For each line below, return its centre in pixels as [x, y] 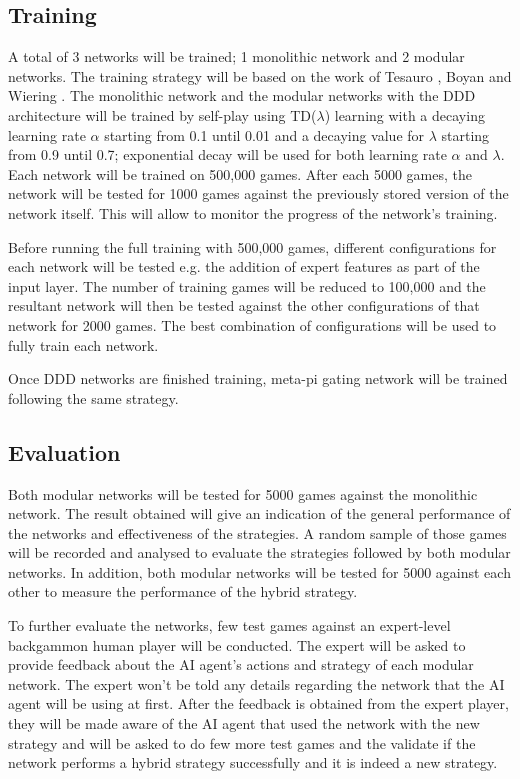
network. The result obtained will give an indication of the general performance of [259, 513]
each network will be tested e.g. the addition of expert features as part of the [244, 266]
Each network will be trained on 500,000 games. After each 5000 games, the [240, 173]
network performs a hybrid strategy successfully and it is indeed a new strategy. [253, 762]
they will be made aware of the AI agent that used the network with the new [244, 723]
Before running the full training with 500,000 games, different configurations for [252, 246]
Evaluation [64, 451]
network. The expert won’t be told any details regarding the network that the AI [256, 683]
